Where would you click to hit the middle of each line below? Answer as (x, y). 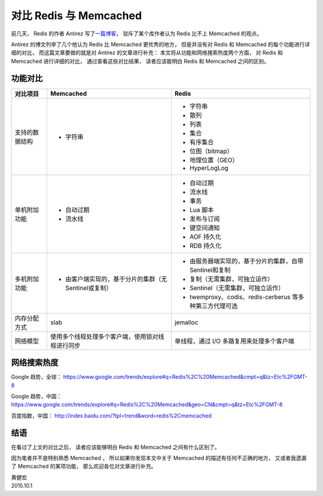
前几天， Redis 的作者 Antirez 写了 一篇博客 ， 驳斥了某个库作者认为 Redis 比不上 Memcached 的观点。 (137, 34)
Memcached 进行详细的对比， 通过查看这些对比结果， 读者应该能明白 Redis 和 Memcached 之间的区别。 (140, 61)
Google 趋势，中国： (36, 396)
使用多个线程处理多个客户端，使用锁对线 (107, 336)
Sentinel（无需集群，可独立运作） (237, 288)
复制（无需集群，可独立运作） (231, 279)
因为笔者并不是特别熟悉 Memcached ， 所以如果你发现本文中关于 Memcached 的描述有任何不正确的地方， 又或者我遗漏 (159, 458)
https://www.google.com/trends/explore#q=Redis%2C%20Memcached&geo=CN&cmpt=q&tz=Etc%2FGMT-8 (147, 404)
